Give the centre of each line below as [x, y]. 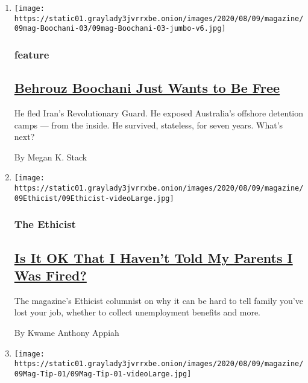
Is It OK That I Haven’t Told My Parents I [153, 257]
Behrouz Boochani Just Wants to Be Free [147, 88]
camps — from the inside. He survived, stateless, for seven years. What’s [149, 125]
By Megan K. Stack [51, 157]
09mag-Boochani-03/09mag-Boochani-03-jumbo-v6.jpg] [120, 29]
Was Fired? [50, 275]
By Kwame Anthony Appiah [67, 332]
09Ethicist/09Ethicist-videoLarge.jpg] [94, 198]
